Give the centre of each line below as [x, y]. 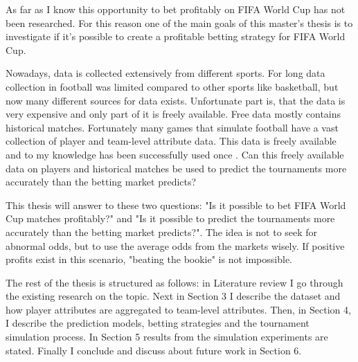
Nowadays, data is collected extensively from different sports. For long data [165, 73]
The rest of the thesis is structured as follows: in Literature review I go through [174, 282]
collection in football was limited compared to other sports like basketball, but [172, 86]
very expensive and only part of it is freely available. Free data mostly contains [173, 114]
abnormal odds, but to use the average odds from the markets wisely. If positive [175, 245]
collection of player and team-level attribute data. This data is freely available [171, 141]
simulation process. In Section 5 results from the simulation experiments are [167, 337]
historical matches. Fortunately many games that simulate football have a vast [172, 127]
